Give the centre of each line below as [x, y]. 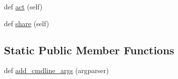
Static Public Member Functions [89, 50]
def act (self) [23, 6]
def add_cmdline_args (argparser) [57, 70]
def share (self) [27, 23]
